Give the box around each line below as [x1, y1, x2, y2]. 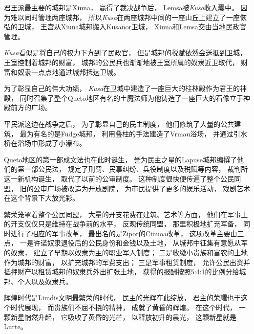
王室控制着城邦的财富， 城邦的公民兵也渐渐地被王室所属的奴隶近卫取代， [4, 57, 239, 67]
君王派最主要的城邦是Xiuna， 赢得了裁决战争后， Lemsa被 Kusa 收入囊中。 [4, 2, 238, 12]
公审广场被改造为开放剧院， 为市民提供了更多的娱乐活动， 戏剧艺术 [33, 183, 250, 193]
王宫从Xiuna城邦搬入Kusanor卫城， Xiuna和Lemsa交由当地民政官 [40, 22, 246, 32]
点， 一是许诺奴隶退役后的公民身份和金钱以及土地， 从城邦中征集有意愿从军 [4, 238, 248, 248]
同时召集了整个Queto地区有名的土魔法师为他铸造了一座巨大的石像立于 [20, 92, 243, 103]
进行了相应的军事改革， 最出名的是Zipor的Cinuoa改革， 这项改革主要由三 [10, 228, 244, 238]
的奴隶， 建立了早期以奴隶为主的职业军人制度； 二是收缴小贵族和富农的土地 [4, 247, 248, 258]
